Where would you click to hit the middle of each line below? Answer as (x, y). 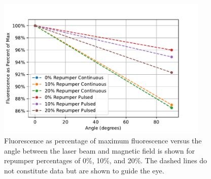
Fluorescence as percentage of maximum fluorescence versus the (103, 140)
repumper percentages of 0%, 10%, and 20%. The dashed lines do (106, 160)
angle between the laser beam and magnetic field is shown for (99, 150)
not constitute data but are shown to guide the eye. (84, 170)
